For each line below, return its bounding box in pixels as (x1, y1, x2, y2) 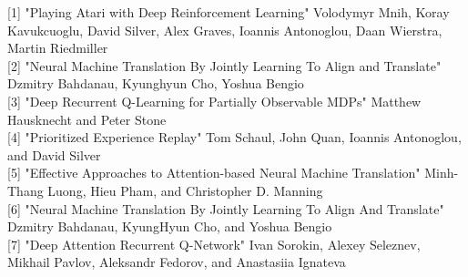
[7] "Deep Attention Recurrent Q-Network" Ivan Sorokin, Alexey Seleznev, (7, 234, 421, 253)
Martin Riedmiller (7, 38, 108, 57)
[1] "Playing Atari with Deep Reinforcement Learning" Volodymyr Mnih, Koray (7, 3, 450, 21)
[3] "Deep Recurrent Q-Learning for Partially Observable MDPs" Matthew (7, 91, 422, 110)
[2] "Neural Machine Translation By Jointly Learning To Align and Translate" (7, 56, 442, 75)
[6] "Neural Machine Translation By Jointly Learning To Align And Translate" (7, 199, 444, 218)
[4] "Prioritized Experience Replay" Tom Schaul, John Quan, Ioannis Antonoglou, (7, 128, 462, 147)
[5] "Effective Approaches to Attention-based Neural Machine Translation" (7, 163, 421, 182)
